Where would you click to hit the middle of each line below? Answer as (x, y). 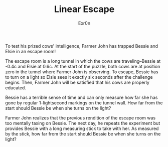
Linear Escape (84, 9)
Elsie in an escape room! (31, 51)
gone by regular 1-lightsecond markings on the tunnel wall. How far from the (84, 103)
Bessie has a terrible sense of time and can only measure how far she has (81, 97)
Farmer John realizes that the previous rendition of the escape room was (80, 118)
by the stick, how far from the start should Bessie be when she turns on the (83, 133)
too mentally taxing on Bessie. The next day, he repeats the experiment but (83, 123)
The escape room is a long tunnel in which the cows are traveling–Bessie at (83, 61)
